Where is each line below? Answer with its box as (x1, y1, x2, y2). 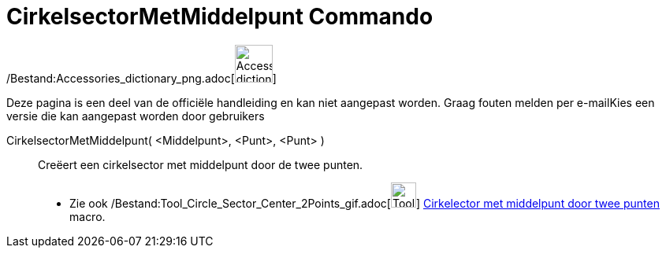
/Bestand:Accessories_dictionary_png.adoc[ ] (6, 71, 277, 85)
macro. (69, 209, 106, 223)
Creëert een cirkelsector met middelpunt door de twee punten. (38, 157, 363, 171)
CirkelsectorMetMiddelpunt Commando (6, 3, 433, 30)
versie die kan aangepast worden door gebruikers (6, 109, 265, 123)
